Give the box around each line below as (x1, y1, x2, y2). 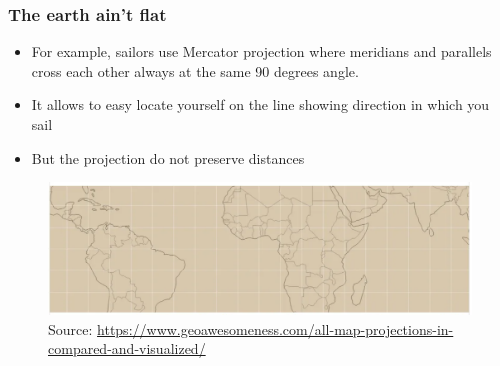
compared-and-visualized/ (48, 338, 206, 359)
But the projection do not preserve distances (31, 147, 305, 168)
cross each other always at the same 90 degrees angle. (31, 60, 359, 81)
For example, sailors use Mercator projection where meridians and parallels (31, 41, 492, 62)
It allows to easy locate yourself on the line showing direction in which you (31, 94, 490, 115)
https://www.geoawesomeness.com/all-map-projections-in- (97, 318, 454, 339)
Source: (48, 318, 93, 339)
